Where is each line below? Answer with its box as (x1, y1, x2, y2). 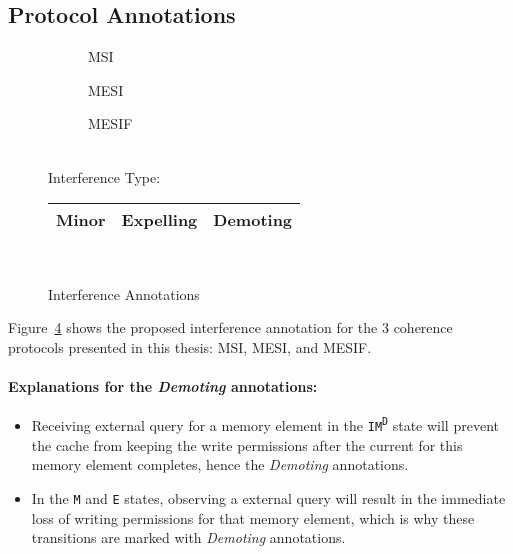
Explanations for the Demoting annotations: (8, 376, 318, 397)
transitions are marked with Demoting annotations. (31, 527, 346, 548)
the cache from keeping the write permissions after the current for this (31, 434, 463, 455)
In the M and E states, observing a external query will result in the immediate (31, 487, 506, 508)
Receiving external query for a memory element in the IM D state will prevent (31, 415, 499, 435)
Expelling (121, 208, 198, 232)
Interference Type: (48, 166, 161, 187)
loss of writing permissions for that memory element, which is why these (31, 507, 475, 528)
